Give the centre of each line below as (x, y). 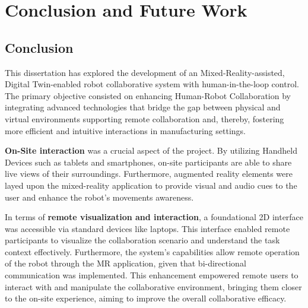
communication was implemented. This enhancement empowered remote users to (152, 275)
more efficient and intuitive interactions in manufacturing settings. (125, 130)
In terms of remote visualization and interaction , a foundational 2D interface (154, 217)
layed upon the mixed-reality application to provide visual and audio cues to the (151, 185)
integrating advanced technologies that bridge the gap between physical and (143, 107)
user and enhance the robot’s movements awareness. (99, 197)
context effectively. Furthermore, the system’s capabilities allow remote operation (152, 251)
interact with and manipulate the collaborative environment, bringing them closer (153, 286)
